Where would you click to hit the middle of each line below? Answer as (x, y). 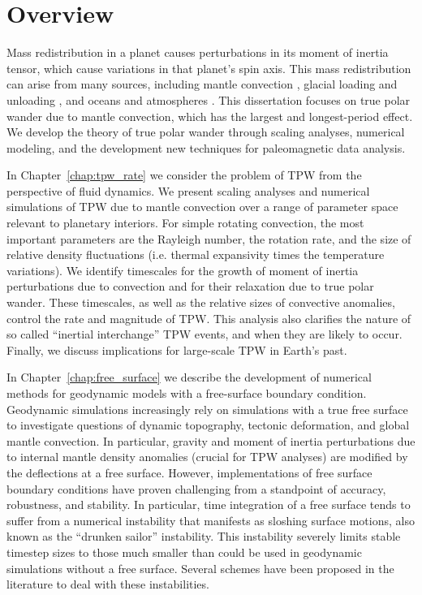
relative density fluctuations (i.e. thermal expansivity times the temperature (196, 254)
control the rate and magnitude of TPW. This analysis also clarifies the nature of (209, 318)
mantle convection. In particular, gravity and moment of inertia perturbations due (211, 440)
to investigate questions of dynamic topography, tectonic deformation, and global (208, 425)
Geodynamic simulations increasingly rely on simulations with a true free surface (207, 409)
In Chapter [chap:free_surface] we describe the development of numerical (189, 377)
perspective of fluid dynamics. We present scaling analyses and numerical (188, 190)
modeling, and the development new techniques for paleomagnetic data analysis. (206, 147)
